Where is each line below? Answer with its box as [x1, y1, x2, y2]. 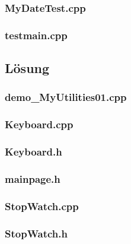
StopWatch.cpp [5, 198, 79, 213]
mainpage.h [5, 171, 60, 186]
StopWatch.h [5, 226, 68, 240]
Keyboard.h [5, 144, 62, 159]
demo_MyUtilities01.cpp [5, 90, 127, 104]
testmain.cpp [5, 27, 68, 42]
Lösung [5, 59, 50, 77]
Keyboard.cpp [5, 117, 74, 132]
